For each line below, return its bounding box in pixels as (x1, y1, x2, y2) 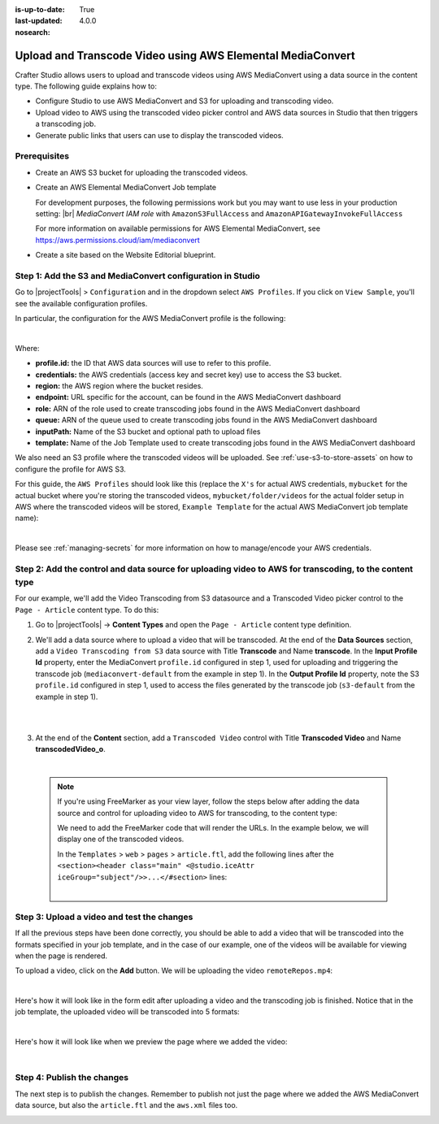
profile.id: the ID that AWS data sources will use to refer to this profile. (35, 358, 272, 368)
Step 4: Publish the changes (15, 1072, 129, 1083)
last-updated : (15, 16, 63, 26)
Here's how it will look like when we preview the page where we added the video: (15, 1037, 288, 1047)
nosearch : (15, 27, 50, 37)
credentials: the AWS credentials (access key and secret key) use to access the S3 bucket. (35, 370, 342, 380)
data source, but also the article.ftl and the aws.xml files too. (15, 1100, 238, 1110)
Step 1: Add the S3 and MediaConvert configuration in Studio (15, 270, 260, 281)
